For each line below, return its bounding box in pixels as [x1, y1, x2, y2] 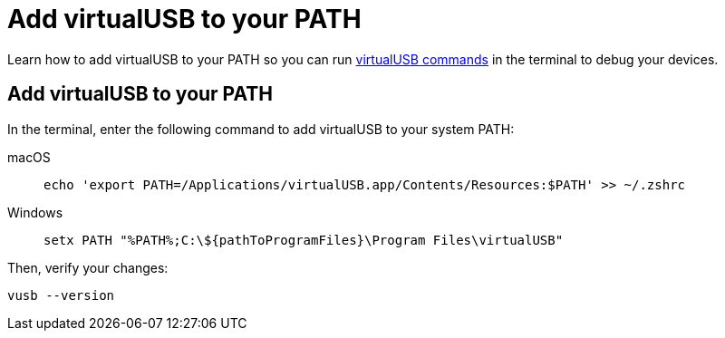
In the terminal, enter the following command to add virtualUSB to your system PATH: [7, 121, 515, 137]
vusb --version [7, 287, 115, 303]
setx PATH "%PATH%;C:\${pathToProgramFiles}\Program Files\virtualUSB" [43, 232, 564, 247]
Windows [7, 204, 63, 220]
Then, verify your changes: [7, 259, 169, 275]
